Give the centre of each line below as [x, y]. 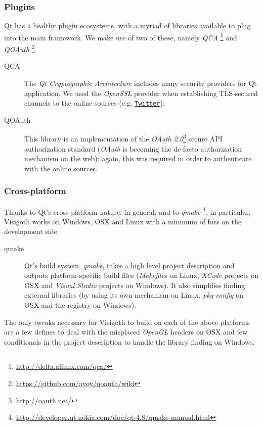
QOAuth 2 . [20, 48]
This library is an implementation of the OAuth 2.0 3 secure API [123, 138]
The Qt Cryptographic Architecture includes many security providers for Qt [141, 83]
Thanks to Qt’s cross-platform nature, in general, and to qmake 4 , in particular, [127, 211]
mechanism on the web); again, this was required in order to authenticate [138, 158]
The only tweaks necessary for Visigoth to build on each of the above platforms [127, 322]
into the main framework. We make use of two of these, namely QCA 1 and [121, 36]
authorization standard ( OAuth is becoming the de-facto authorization [133, 148]
